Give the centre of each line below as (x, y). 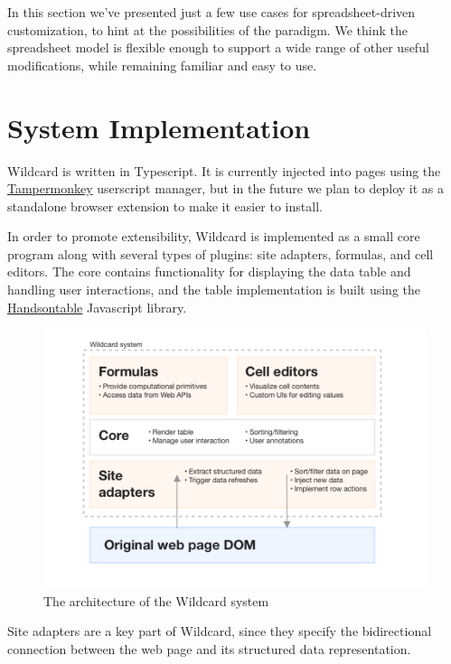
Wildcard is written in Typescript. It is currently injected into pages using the (224, 170)
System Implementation (159, 127)
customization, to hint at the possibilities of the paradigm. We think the (207, 29)
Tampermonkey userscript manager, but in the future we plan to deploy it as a (226, 188)
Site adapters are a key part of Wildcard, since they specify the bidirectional (220, 631)
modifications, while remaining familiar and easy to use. (162, 65)
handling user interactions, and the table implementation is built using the (214, 290)
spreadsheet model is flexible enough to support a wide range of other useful (218, 47)
